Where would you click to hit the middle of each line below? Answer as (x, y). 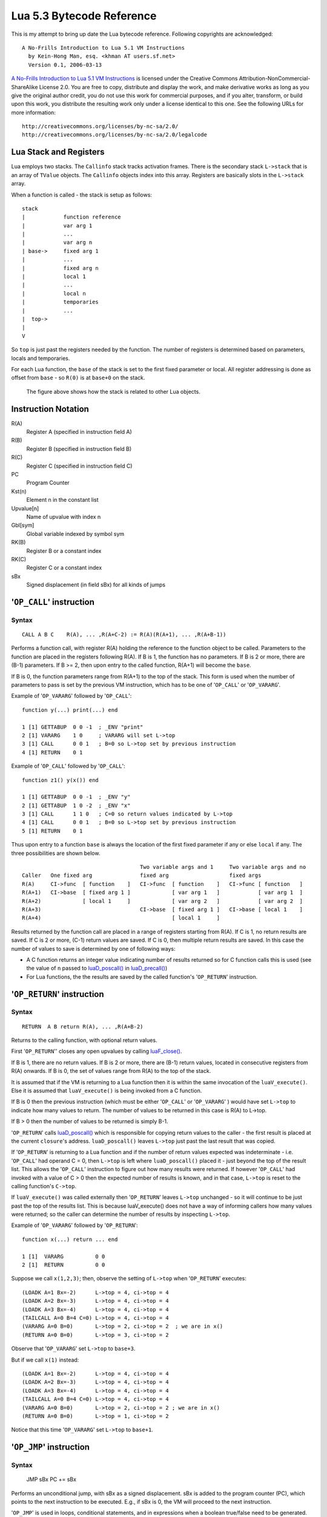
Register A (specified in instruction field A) (79, 432)
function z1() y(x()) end (61, 780)
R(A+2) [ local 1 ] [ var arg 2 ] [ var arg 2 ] (162, 901)
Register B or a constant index (64, 551)
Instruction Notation (50, 409)
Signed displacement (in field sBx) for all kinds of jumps (96, 585)
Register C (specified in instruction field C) (79, 466)
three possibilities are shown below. (56, 853)
